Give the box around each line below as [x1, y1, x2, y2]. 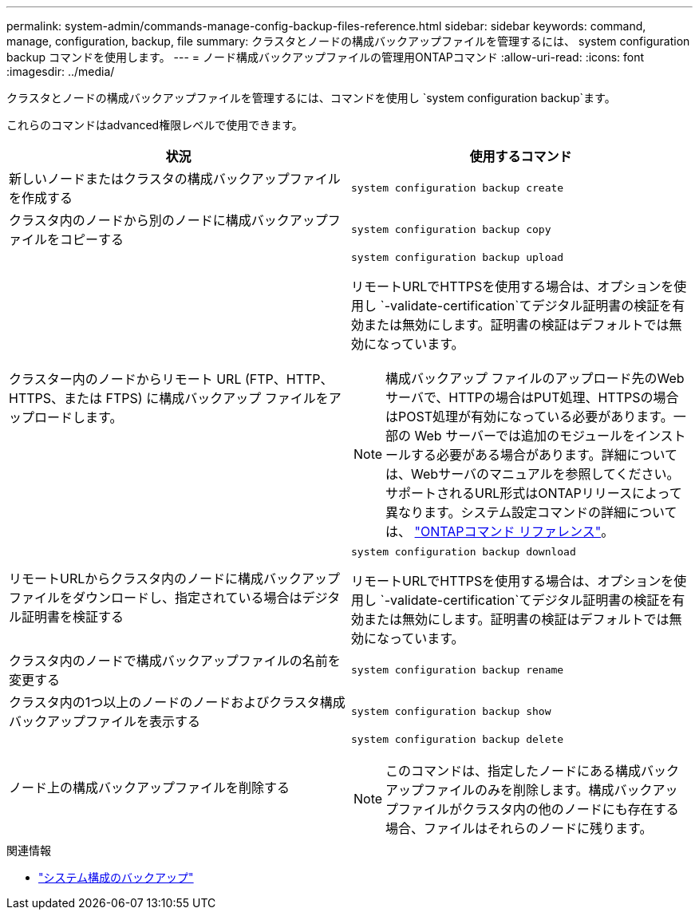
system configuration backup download [351, 546, 576, 558]
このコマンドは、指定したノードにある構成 [385, 763, 642, 779]
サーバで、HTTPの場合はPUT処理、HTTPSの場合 [385, 389, 679, 405]
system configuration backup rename [351, 663, 564, 676]
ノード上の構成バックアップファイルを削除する [9, 779, 290, 796]
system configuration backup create [351, 181, 564, 194]
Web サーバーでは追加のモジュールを [414, 428, 635, 444]
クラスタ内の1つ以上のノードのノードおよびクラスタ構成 [9, 694, 346, 710]
